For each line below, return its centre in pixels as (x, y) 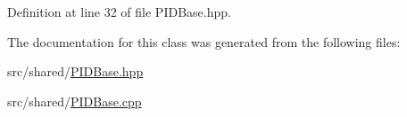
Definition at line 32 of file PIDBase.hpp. (119, 12)
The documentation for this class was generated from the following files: (204, 41)
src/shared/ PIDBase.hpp (75, 71)
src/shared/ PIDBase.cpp (75, 101)
